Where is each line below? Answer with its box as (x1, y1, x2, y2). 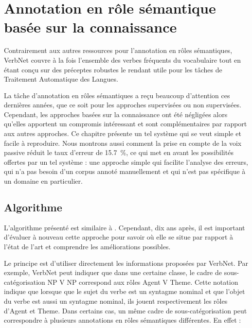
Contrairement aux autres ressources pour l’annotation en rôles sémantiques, (4, 45, 233, 55)
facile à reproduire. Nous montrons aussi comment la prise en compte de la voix (4, 138, 242, 148)
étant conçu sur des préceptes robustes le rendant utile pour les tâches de (4, 64, 222, 74)
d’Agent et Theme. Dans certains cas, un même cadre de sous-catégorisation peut (4, 305, 247, 315)
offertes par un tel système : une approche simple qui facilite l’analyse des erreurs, (4, 156, 249, 167)
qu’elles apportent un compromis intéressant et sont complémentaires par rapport (4, 119, 247, 129)
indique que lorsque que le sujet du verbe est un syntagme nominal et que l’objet (4, 286, 245, 296)
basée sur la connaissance (4, 17, 177, 37)
